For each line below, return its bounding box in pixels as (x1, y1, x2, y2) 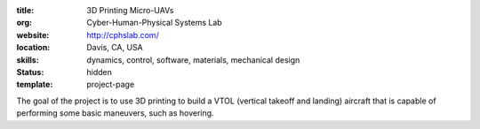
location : (16, 42, 51, 53)
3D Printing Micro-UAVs (86, 5, 174, 15)
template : (16, 80, 53, 90)
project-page (86, 80, 135, 90)
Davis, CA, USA (86, 42, 144, 53)
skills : (16, 54, 39, 65)
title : (16, 5, 35, 15)
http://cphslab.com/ (86, 29, 159, 40)
